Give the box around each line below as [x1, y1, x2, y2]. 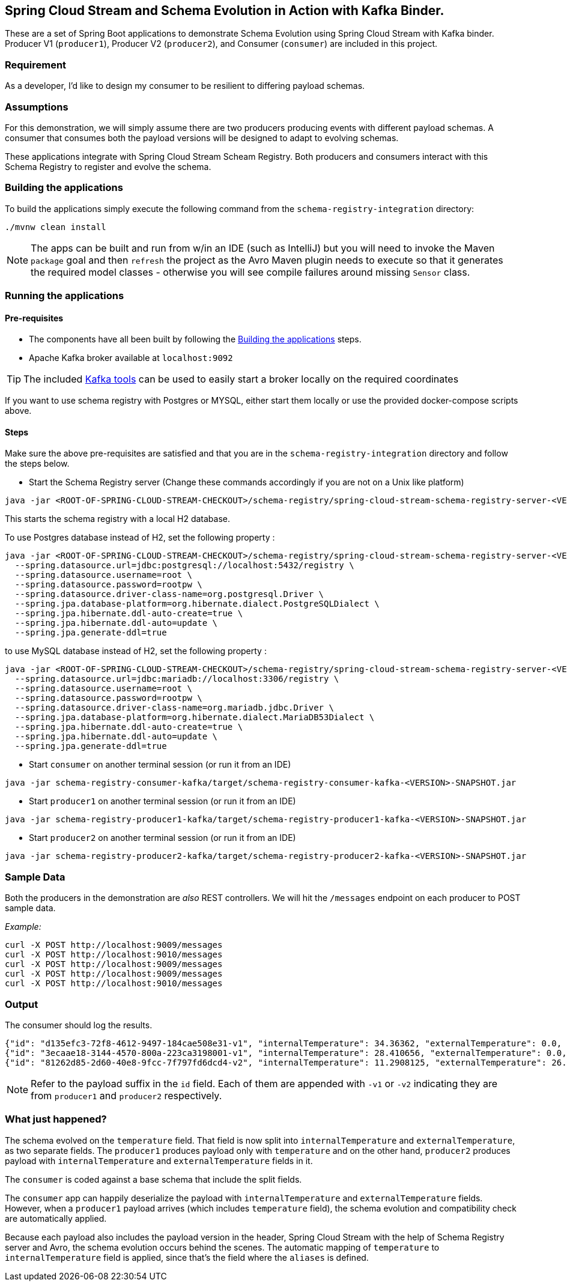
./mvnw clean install [5, 222, 106, 232]
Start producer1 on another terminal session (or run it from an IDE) [29, 796, 296, 807]
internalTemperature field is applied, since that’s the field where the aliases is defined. [5, 1252, 369, 1263]
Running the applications [5, 290, 124, 302]
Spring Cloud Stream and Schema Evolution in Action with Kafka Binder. [5, 3, 444, 18]
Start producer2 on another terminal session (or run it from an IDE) [29, 833, 296, 843]
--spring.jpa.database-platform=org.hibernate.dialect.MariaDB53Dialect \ [14, 712, 375, 723]
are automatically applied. [5, 1213, 107, 1224]
